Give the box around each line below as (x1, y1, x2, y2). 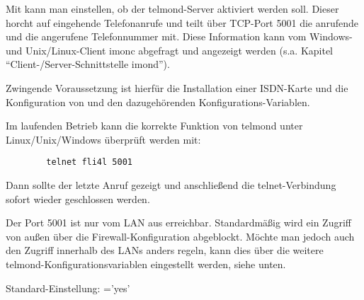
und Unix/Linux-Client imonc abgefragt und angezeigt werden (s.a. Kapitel (6, 42, 333, 57)
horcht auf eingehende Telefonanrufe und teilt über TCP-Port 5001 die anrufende (6, 15, 359, 30)
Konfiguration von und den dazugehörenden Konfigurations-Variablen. (6, 94, 310, 109)
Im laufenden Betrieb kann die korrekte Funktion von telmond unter (6, 118, 303, 133)
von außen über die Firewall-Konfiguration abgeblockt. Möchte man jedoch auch (6, 229, 355, 243)
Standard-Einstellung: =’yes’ (6, 280, 130, 295)
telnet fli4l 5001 (46, 157, 132, 168)
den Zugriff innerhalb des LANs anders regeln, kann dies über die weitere (6, 243, 324, 258)
